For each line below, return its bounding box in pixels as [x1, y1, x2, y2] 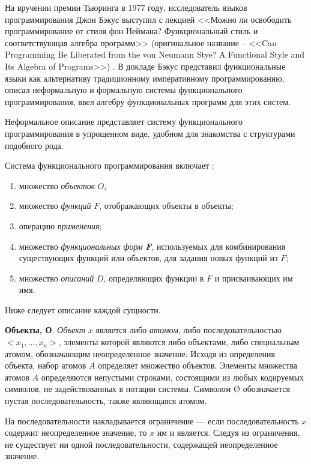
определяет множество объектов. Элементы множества [98, 359, 298, 372]
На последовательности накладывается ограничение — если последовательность [5, 414, 299, 427]
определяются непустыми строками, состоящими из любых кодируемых [41, 370, 304, 383]
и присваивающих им [214, 271, 293, 284]
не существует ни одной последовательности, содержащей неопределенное [5, 438, 278, 450]
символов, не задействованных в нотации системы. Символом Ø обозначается [5, 382, 290, 395]
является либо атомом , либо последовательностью [95, 324, 282, 336]
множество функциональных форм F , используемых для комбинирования [19, 240, 286, 252]
